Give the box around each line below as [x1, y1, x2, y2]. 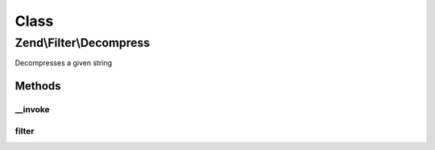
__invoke [14, 104, 50, 115]
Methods [14, 79, 61, 93]
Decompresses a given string [14, 58, 113, 68]
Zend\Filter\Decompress [14, 35, 151, 50]
